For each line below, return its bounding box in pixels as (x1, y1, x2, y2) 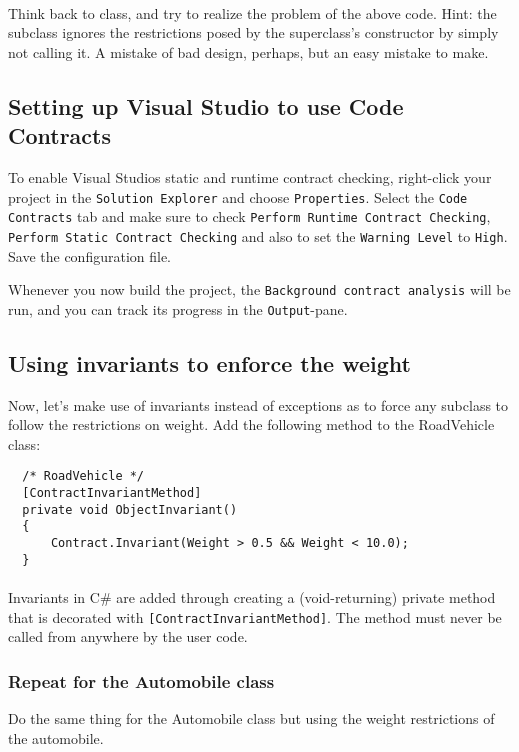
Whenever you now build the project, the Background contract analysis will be (8, 279, 511, 300)
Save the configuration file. (8, 245, 172, 266)
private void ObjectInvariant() (22, 502, 238, 517)
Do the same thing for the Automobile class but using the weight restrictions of (8, 708, 495, 729)
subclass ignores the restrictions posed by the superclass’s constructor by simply (8, 22, 499, 43)
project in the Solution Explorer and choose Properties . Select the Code (8, 186, 468, 207)
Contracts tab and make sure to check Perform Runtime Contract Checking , (8, 206, 491, 227)
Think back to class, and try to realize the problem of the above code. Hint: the (8, 2, 497, 23)
